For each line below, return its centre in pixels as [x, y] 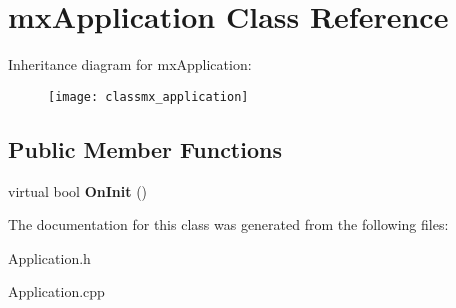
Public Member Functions [145, 148]
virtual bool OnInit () [78, 190]
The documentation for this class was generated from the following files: [228, 224]
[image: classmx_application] [148, 96]
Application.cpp [56, 291]
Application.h [49, 257]
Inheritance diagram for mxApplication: [130, 64]
